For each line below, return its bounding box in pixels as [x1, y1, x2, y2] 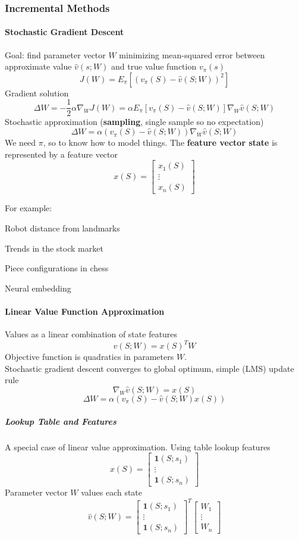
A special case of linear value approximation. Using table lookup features [5, 440, 270, 453]
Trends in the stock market [5, 242, 103, 254]
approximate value [5, 60, 72, 73]
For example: [5, 202, 52, 214]
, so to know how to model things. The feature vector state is [43, 136, 278, 149]
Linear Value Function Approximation [5, 305, 165, 317]
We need [5, 136, 36, 149]
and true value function [111, 60, 197, 73]
